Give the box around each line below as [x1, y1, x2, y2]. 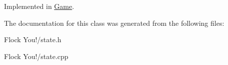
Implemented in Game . [4, 1, 74, 11]
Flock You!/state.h [4, 34, 61, 45]
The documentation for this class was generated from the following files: [4, 17, 224, 28]
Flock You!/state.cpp [4, 51, 68, 61]
